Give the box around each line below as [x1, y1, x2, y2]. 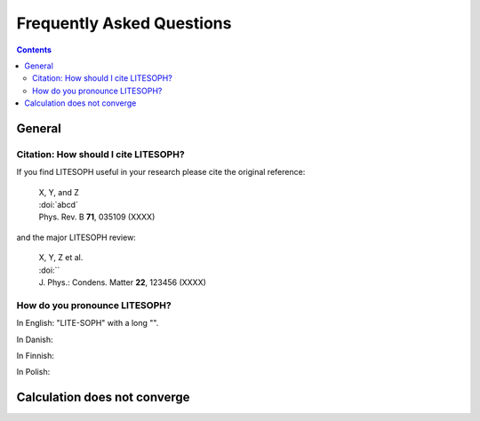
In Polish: [16, 367, 51, 377]
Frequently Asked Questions [16, 13, 232, 33]
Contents [16, 44, 52, 55]
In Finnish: [16, 350, 55, 361]
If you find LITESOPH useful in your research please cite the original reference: [16, 167, 306, 178]
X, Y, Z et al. [38, 252, 84, 263]
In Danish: [16, 334, 53, 345]
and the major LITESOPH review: [16, 232, 137, 242]
